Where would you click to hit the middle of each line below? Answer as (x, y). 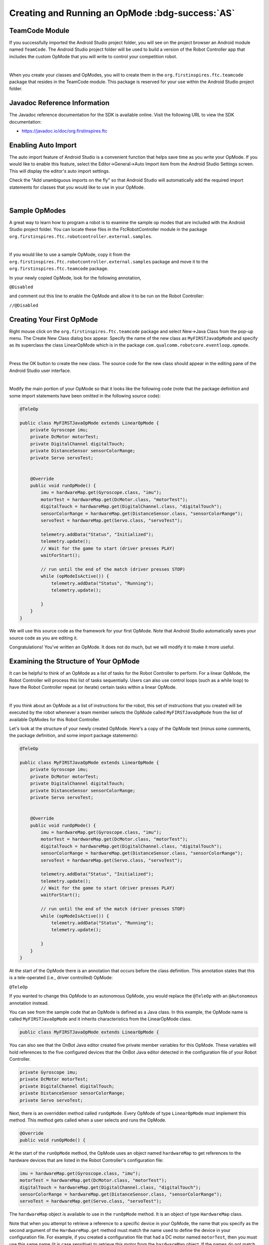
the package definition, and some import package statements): (74, 736)
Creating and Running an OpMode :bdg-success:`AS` (122, 13)
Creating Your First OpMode (54, 319)
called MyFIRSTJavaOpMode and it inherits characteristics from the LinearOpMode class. (100, 1019)
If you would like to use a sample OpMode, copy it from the (70, 254)
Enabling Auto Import (43, 145)
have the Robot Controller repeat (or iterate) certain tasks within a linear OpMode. (93, 687)
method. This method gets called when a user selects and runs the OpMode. (88, 1120)
